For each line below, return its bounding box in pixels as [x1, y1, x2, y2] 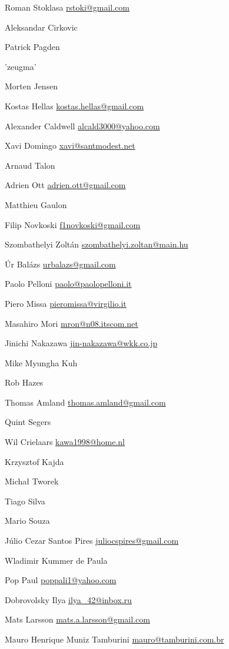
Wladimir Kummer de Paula [5, 554, 108, 566]
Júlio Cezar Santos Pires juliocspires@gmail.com [5, 534, 179, 547]
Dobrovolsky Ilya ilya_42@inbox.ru [5, 593, 132, 605]
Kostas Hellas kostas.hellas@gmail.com [5, 99, 144, 112]
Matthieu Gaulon [5, 198, 67, 210]
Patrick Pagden [5, 41, 60, 53]
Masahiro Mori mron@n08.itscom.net [5, 317, 138, 329]
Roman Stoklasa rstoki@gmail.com [5, 1, 130, 13]
